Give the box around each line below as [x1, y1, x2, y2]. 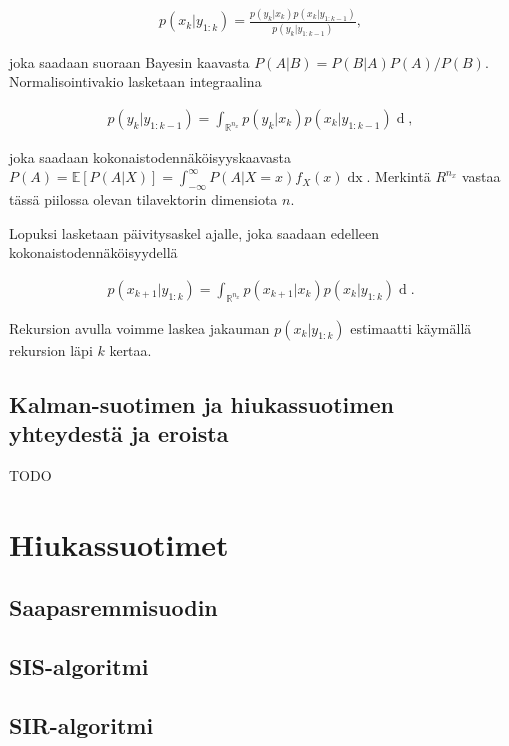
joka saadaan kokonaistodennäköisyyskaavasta [9, 146, 291, 167]
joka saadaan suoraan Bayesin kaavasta [9, 51, 250, 72]
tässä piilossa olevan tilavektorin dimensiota [9, 189, 278, 210]
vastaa [461, 166, 501, 187]
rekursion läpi [9, 339, 93, 360]
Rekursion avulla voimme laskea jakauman [9, 317, 270, 338]
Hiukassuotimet [9, 523, 229, 564]
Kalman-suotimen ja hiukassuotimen [9, 388, 394, 419]
